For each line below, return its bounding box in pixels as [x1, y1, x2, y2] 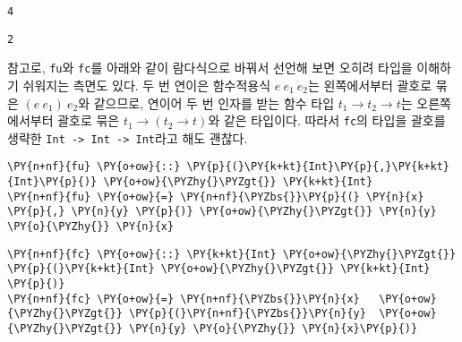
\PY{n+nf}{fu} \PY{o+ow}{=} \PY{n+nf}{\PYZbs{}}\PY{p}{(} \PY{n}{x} [7, 190, 424, 203]
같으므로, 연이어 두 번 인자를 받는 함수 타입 [93, 93, 335, 112]
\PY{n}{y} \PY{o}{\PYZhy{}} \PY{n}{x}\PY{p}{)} [129, 322, 418, 336]
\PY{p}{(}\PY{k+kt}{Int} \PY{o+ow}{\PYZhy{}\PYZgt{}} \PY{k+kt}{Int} [7, 262, 431, 276]
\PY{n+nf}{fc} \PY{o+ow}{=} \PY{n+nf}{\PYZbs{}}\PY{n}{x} [7, 292, 360, 305]
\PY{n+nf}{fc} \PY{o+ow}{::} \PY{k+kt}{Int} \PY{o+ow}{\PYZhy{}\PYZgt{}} [7, 247, 457, 261]
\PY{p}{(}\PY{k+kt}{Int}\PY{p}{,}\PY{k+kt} [186, 160, 449, 174]
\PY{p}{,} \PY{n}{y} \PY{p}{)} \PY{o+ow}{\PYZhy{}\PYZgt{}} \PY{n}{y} [7, 205, 437, 218]
